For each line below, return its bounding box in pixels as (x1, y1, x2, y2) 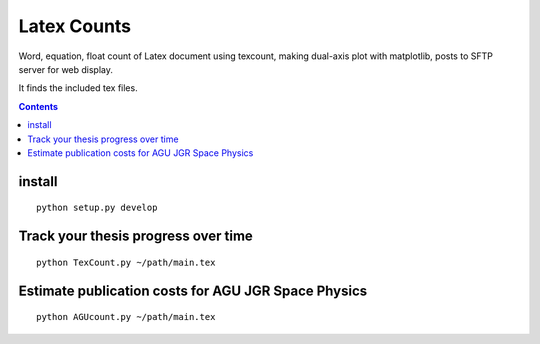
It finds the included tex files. (18, 82, 139, 94)
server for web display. (18, 63, 114, 75)
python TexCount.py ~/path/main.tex (36, 256, 216, 268)
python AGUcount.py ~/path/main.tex (36, 311, 216, 323)
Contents (18, 100, 59, 112)
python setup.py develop (36, 202, 158, 214)
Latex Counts (18, 15, 132, 37)
